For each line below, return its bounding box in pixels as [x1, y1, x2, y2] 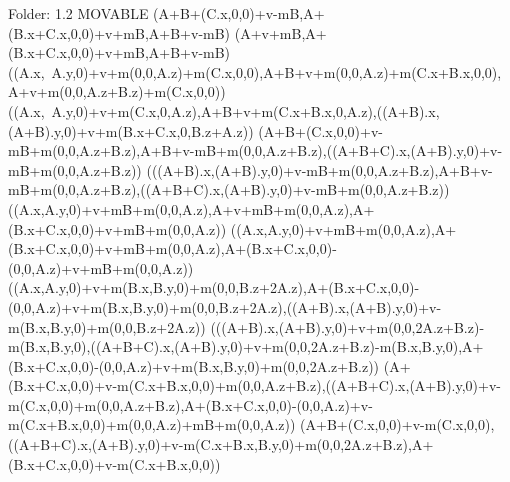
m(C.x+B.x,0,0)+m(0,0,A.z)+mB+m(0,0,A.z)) [8, 414, 296, 435]
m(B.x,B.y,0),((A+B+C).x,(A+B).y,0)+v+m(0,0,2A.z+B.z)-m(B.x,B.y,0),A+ [8, 336, 484, 357]
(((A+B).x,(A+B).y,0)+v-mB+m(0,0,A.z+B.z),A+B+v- [146, 159, 493, 180]
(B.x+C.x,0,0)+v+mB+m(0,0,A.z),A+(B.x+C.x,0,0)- [8, 238, 337, 259]
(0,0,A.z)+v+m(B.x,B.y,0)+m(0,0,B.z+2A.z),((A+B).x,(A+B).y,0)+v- [8, 296, 442, 317]
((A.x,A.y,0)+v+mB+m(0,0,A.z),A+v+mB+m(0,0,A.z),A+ [8, 198, 375, 219]
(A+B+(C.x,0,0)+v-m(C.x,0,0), [300, 414, 495, 435]
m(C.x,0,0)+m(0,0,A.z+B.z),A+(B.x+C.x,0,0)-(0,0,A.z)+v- [8, 394, 373, 415]
